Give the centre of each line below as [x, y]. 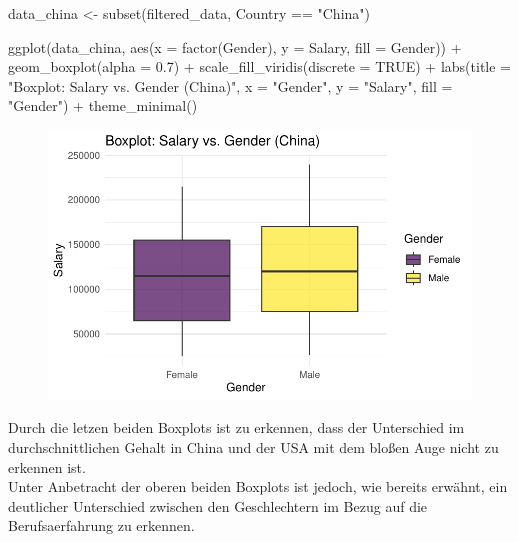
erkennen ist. [47, 466]
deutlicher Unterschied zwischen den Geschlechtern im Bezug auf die [218, 505]
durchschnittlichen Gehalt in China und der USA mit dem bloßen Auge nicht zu [253, 446]
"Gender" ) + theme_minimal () [103, 105]
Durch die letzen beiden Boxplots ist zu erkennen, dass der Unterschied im [236, 427]
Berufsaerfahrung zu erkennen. [101, 525]
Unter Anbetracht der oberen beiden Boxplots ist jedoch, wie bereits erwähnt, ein [258, 486]
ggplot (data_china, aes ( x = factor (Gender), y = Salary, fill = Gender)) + [235, 46]
